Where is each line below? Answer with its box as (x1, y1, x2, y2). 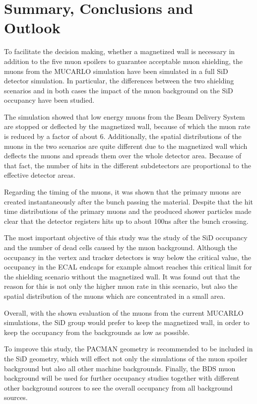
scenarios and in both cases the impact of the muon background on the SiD (4, 85, 233, 95)
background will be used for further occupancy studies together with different (4, 373, 240, 383)
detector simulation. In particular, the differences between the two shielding (4, 75, 234, 86)
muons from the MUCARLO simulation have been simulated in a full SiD (4, 66, 228, 76)
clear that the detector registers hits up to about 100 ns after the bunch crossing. (4, 215, 249, 226)
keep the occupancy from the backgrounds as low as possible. (4, 327, 190, 337)
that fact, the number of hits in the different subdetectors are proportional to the (4, 160, 251, 170)
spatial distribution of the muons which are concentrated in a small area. (4, 290, 226, 301)
